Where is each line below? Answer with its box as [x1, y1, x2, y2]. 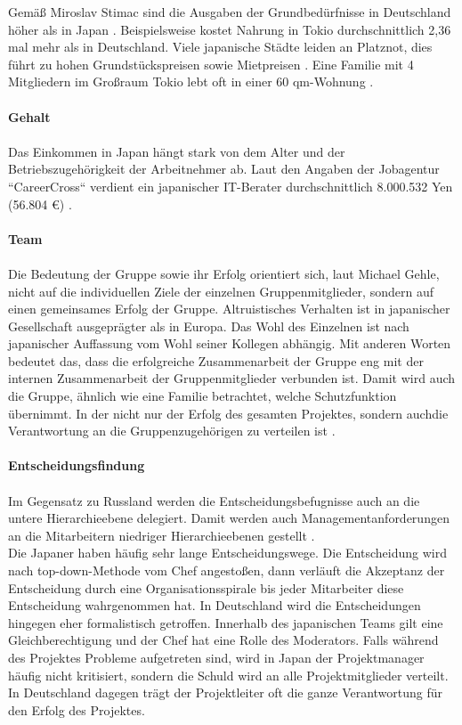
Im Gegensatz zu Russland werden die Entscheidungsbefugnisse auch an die [8, 491, 420, 509]
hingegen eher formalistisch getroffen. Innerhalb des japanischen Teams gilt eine [8, 613, 443, 631]
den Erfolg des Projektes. [8, 700, 145, 719]
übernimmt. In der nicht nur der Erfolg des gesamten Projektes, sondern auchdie [8, 403, 449, 422]
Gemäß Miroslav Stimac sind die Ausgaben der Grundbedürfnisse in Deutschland [8, 3, 451, 20]
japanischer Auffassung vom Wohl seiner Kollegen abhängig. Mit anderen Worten [8, 334, 451, 353]
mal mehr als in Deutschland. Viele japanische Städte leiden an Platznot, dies [8, 37, 433, 56]
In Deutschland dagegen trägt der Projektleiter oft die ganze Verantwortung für [8, 683, 443, 702]
